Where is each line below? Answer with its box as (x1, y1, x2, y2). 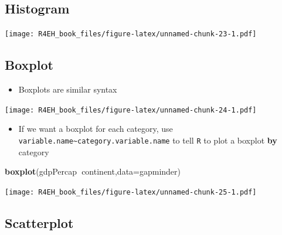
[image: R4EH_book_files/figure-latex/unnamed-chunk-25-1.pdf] (5, 188, 257, 196)
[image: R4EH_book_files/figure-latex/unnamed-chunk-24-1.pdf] (5, 105, 257, 114)
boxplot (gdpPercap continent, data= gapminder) (5, 165, 181, 178)
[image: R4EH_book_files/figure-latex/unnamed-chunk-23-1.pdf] (5, 30, 257, 39)
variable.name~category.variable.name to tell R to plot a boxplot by (18, 134, 277, 146)
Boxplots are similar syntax (18, 83, 117, 96)
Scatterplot (5, 213, 74, 231)
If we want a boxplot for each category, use (18, 122, 173, 135)
